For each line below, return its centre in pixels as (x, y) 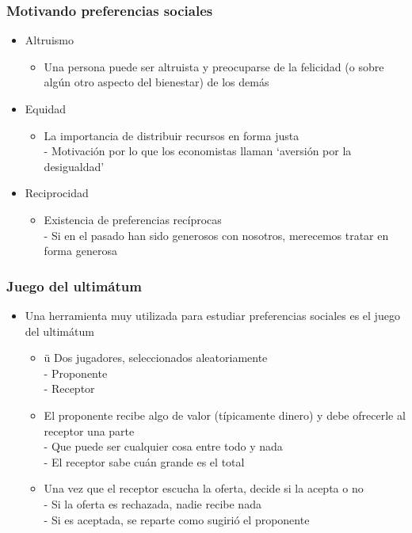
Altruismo (49, 40)
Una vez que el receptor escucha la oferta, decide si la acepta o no (204, 488)
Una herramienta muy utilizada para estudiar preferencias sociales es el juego (212, 315)
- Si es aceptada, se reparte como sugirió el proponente (177, 519)
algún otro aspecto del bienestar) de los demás (156, 82)
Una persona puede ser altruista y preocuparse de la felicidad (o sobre (214, 66)
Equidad (45, 109)
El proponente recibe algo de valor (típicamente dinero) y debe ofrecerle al (225, 415)
